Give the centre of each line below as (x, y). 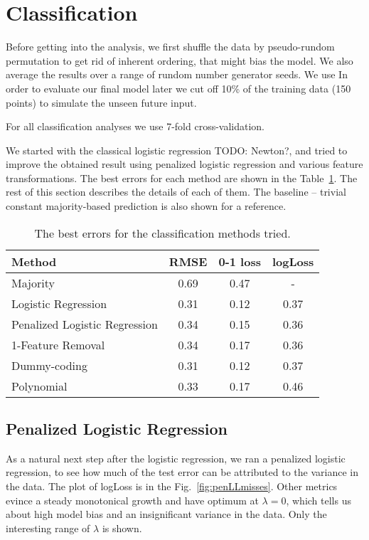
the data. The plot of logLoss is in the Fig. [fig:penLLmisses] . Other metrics (172, 486)
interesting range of (48, 528)
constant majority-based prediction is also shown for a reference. (146, 206)
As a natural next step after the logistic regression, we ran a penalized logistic (176, 458)
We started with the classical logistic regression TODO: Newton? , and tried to (177, 150)
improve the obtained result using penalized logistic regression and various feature (184, 164)
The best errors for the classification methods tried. (162, 233)
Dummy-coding (49, 365)
